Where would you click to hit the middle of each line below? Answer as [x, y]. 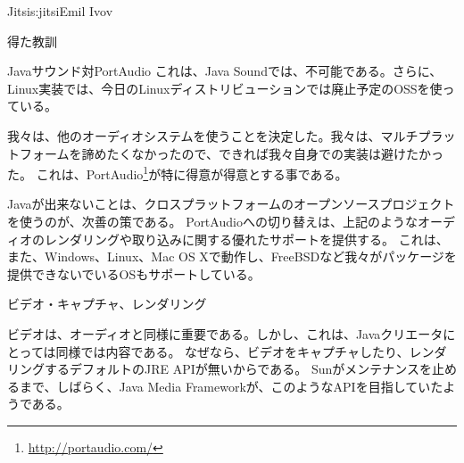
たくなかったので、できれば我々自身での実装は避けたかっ [275, 153]
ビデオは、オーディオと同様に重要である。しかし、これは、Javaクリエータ [225, 333]
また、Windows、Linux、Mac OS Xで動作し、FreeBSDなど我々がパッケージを [232, 256]
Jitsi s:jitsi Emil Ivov [60, 11]
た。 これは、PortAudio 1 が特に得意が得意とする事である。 [178, 173]
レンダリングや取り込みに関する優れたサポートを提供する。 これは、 [246, 239]
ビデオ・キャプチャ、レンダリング [107, 304]
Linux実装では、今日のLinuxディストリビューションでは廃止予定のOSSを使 [225, 88]
